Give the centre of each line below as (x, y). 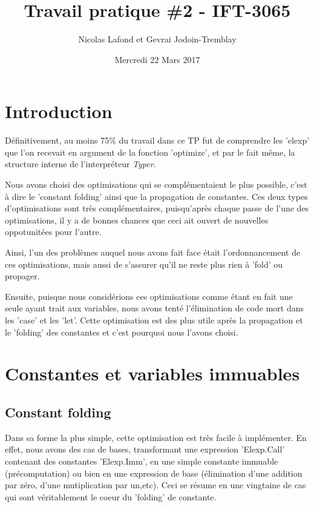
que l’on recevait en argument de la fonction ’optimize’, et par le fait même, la (150, 152)
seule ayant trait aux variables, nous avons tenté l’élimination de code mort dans (154, 308)
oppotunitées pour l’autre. (53, 232)
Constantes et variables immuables (152, 373)
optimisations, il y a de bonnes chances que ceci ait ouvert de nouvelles (137, 220)
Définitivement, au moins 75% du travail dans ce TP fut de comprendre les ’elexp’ (157, 140)
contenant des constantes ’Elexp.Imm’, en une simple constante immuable (142, 461)
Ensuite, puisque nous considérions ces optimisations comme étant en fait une (149, 296)
